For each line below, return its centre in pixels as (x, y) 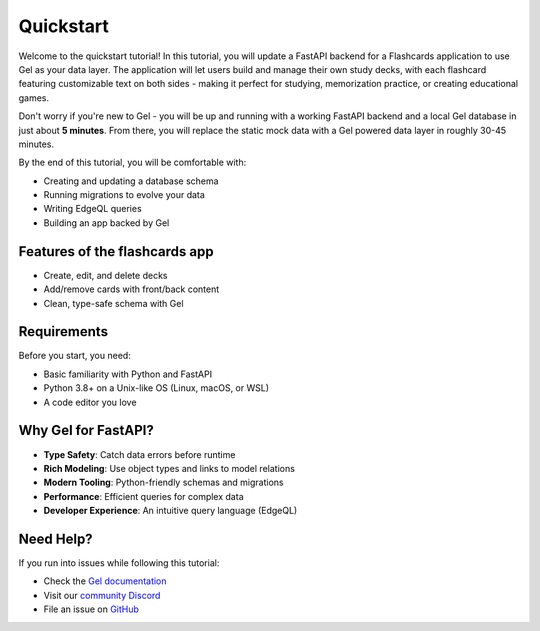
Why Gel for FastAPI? (86, 430)
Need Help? (56, 538)
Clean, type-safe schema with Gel (113, 303)
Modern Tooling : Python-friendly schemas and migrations (163, 482)
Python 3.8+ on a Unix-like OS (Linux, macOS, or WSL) (156, 388)
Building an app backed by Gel (106, 222)
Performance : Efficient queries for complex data (143, 496)
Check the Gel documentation (105, 581)
